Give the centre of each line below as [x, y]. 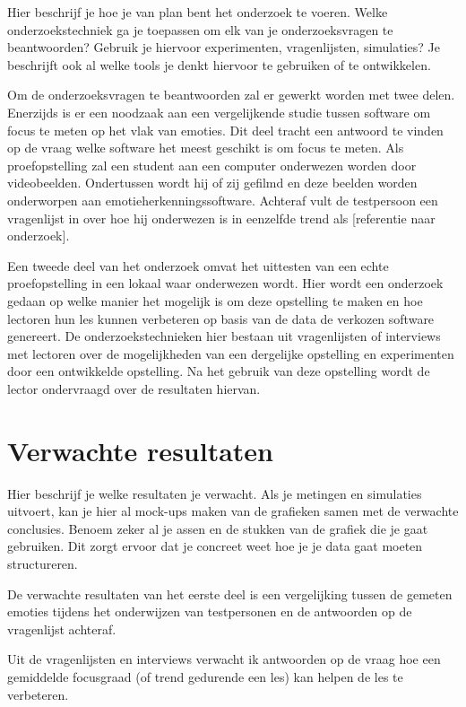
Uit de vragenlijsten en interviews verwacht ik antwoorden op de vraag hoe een [224, 659]
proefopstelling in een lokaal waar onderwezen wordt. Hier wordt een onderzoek [225, 283]
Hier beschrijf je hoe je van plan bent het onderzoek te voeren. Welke [198, 12]
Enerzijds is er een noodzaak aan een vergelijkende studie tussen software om [219, 112]
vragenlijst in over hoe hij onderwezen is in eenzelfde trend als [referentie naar [221, 218]
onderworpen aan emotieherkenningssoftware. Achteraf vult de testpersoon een [223, 200]
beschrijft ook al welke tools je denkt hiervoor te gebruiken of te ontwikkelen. [219, 64]
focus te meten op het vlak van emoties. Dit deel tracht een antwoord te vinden [225, 130]
